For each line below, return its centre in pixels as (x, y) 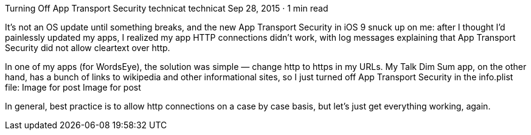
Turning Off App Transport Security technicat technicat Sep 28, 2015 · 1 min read (167, 8)
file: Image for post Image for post (73, 87)
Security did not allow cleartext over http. (88, 48)
